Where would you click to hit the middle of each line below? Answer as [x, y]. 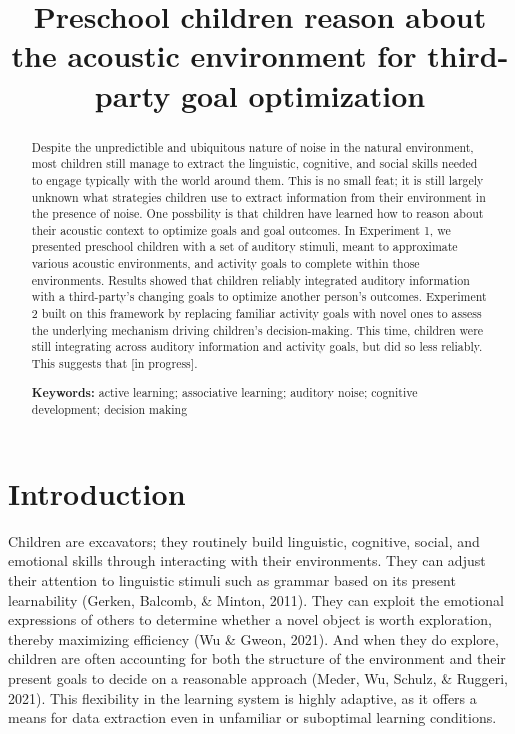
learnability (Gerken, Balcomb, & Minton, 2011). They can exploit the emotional [256, 599]
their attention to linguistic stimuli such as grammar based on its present [232, 580]
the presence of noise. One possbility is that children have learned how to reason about [257, 213]
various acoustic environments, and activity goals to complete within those [225, 263]
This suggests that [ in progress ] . [114, 363]
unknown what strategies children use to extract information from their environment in [258, 196]
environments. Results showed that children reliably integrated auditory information [250, 279]
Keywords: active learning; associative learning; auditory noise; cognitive [224, 392]
